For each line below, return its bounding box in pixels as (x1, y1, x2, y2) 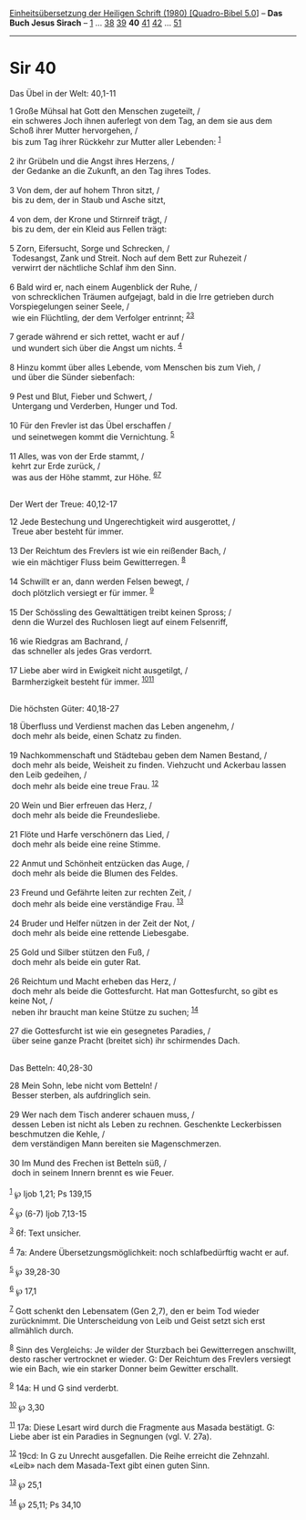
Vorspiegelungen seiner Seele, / (9, 301, 130, 312)
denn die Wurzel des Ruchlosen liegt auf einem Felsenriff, (11, 616, 229, 627)
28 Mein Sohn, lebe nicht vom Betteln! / (9, 1080, 158, 1092)
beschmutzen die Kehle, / (9, 1129, 106, 1140)
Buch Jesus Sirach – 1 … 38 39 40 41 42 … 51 (9, 17, 182, 28)
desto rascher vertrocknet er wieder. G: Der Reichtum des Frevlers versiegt (9, 1353, 291, 1365)
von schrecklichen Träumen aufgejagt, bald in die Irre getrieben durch (11, 291, 275, 302)
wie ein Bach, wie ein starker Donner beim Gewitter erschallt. (9, 1363, 239, 1374)
